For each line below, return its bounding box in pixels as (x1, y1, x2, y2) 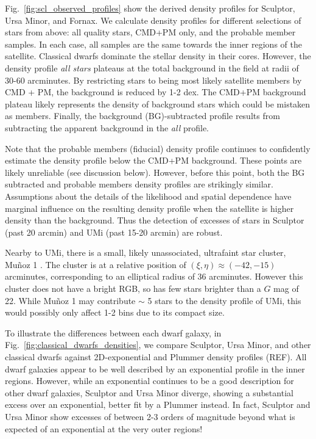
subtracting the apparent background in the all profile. (5, 121, 209, 134)
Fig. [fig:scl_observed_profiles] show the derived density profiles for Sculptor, (5, 2, 295, 14)
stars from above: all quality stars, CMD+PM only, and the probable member (5, 26, 296, 38)
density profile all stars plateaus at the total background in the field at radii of (5, 61, 299, 74)
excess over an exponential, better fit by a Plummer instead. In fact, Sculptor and (5, 398, 311, 411)
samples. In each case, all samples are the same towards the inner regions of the (5, 37, 302, 50)
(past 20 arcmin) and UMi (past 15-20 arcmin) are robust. (5, 225, 223, 238)
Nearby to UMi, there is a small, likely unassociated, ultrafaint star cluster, (5, 246, 286, 259)
